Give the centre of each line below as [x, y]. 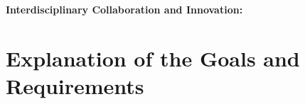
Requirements [75, 85]
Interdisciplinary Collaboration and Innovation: [124, 9]
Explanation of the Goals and [153, 58]
